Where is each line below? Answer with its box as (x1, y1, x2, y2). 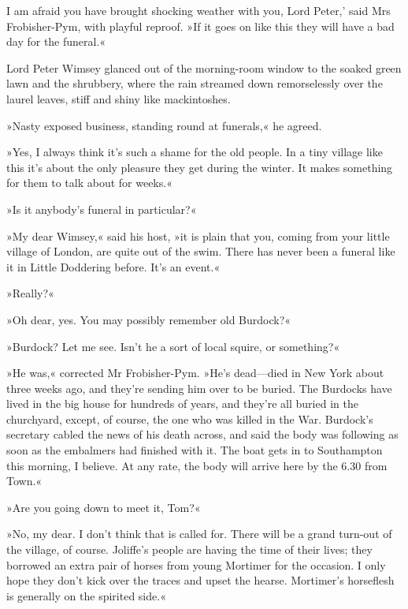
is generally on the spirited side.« (6, 587, 166, 603)
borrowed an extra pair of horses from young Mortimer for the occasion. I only (6, 556, 386, 573)
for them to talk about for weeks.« (6, 174, 172, 191)
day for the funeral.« (6, 33, 106, 50)
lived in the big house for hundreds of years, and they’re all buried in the (6, 395, 358, 412)
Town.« (6, 473, 43, 489)
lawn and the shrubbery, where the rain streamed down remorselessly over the (6, 75, 383, 92)
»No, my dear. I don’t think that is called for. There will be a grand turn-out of (6, 525, 392, 542)
